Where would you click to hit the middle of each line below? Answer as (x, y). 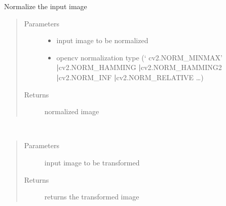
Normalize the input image (46, 6)
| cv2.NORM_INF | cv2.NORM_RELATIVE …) (130, 77)
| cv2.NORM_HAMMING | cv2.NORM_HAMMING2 (139, 67)
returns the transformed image (92, 197)
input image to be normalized (102, 40)
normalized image (72, 111)
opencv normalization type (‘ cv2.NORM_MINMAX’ (139, 57)
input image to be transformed (92, 162)
